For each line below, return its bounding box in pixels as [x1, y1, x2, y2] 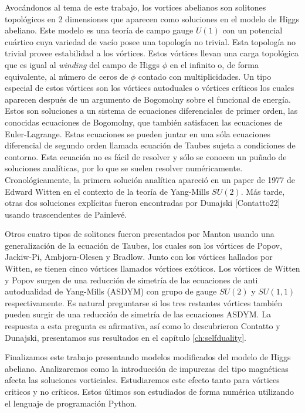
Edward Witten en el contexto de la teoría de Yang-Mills [5, 185, 209, 197]
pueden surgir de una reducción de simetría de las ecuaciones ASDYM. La [5, 308, 271, 320]
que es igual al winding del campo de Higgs [5, 58, 160, 70]
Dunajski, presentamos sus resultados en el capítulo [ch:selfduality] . [5, 331, 246, 343]
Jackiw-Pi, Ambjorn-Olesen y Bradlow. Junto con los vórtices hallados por [5, 250, 273, 263]
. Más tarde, [240, 185, 285, 197]
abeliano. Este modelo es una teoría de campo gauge [5, 24, 194, 36]
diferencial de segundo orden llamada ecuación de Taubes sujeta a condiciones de [5, 139, 296, 151]
